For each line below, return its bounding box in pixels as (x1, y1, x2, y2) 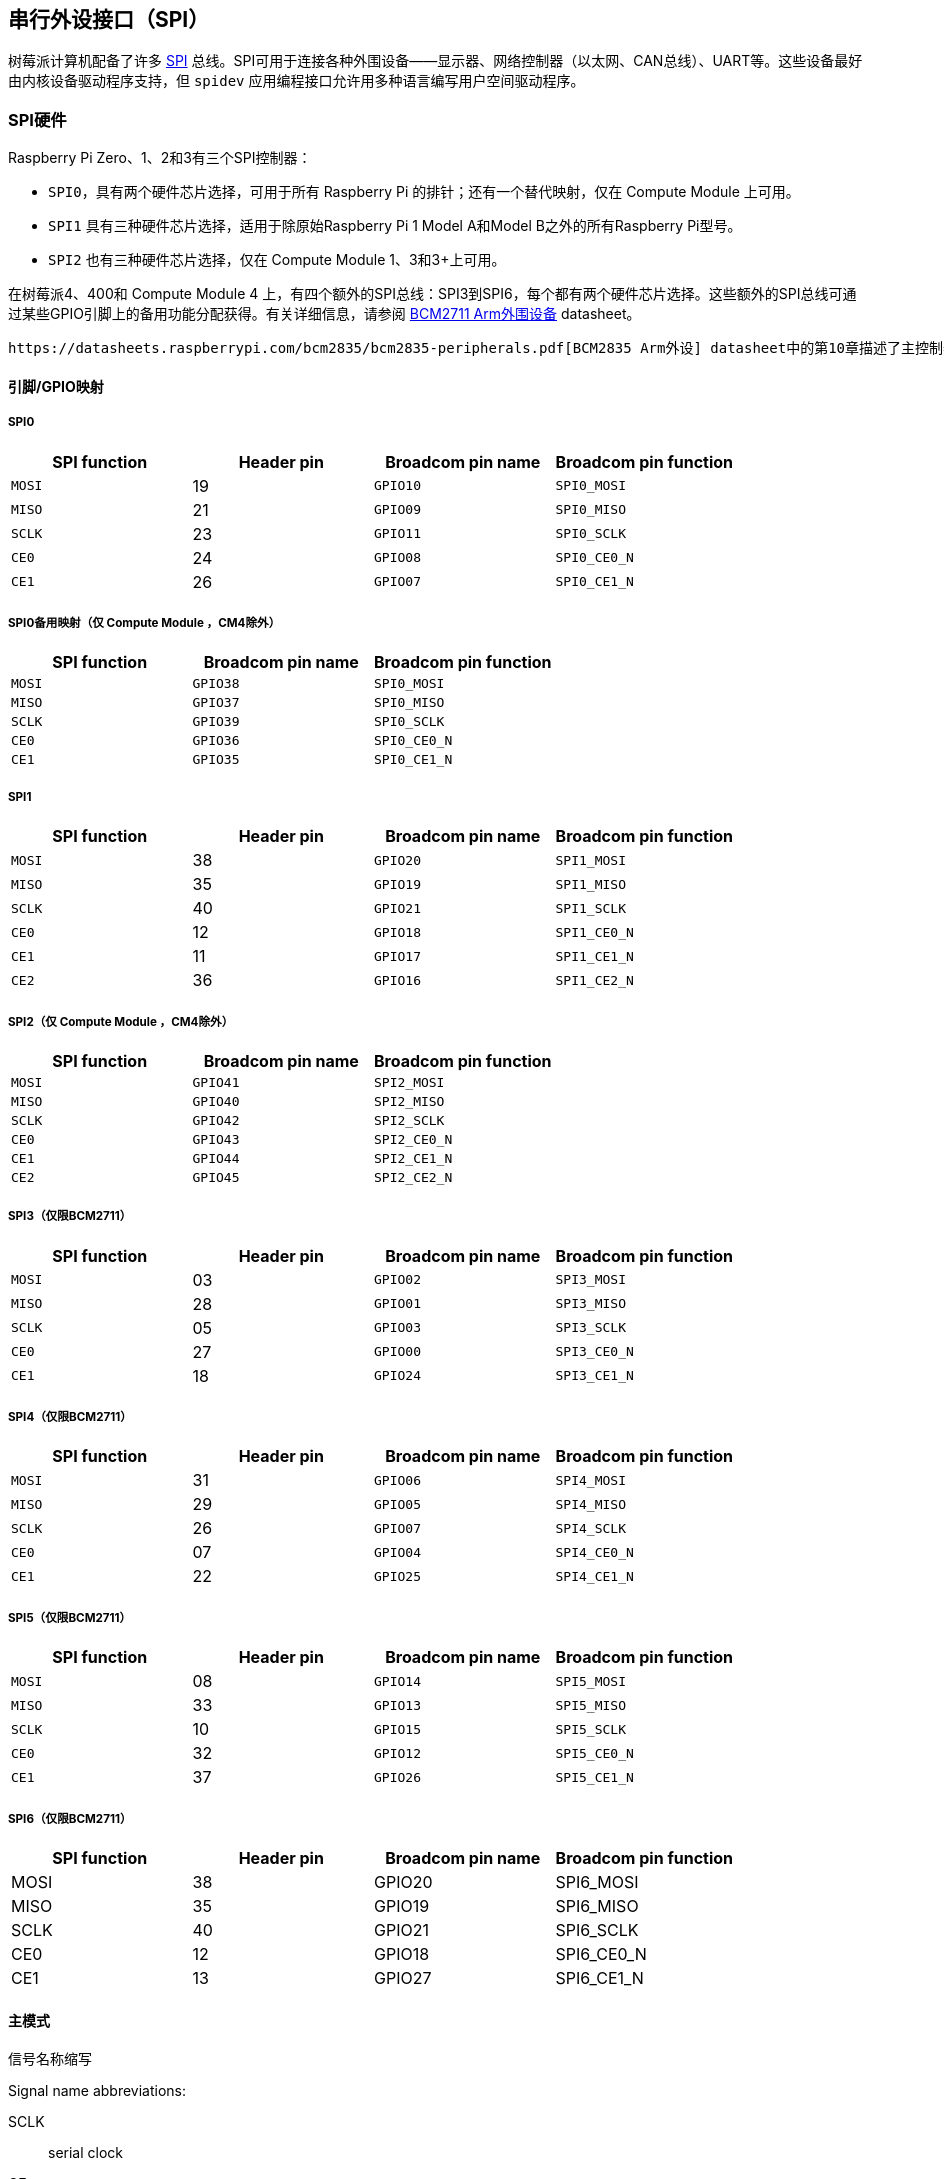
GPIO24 (374, 1368, 421, 1384)
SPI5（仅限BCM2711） (8, 1610, 132, 1625)
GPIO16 (374, 972, 421, 988)
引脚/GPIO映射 (8, 377, 104, 395)
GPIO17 (374, 948, 421, 964)
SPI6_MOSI (555, 1872, 639, 1893)
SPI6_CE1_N (555, 1968, 644, 1989)
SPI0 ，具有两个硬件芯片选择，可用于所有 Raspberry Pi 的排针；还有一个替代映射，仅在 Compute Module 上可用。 (48, 183, 800, 201)
